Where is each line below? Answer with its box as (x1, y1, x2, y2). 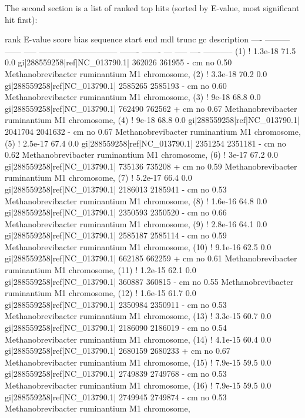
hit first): (5, 13, 38, 25)
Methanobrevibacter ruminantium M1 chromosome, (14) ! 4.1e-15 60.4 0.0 (5, 333, 272, 345)
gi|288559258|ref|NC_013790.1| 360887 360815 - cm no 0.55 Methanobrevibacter (5, 275, 294, 287)
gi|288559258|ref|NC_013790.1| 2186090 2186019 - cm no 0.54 (5, 321, 227, 334)
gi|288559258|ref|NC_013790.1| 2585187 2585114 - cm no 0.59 (5, 229, 227, 241)
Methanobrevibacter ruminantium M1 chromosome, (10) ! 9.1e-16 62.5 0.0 (5, 240, 272, 253)
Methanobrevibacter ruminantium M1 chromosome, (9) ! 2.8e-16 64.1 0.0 (5, 217, 267, 230)
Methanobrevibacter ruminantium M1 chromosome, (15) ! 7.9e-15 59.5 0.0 (5, 356, 272, 368)
